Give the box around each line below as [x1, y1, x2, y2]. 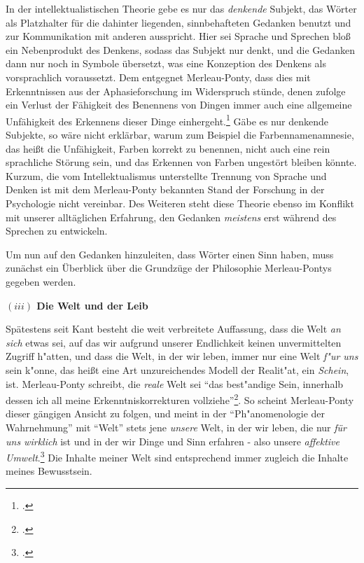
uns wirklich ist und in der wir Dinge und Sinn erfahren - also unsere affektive [6, 433, 339, 448]
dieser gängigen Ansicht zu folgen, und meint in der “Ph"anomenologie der [6, 406, 325, 421]
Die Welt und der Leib [36, 298, 148, 312]
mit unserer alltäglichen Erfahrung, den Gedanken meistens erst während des [6, 209, 337, 224]
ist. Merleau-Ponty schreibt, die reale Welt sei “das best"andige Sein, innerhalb [6, 376, 344, 391]
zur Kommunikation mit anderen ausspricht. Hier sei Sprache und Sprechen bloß [6, 29, 351, 43]
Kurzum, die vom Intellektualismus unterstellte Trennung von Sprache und [6, 168, 327, 183]
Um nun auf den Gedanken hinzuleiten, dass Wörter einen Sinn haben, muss [6, 246, 334, 261]
